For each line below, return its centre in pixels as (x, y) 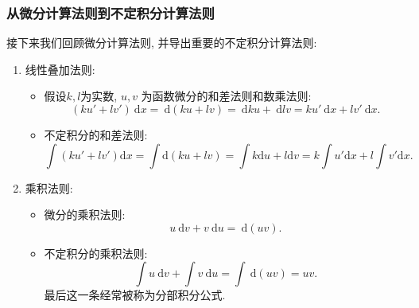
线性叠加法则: (60, 69)
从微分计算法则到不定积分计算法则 (111, 12)
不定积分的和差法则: (96, 135)
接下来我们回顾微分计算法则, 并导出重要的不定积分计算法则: (162, 43)
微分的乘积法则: (85, 214)
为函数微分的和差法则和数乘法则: (226, 96)
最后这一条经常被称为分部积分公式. (135, 295)
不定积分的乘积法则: (96, 253)
